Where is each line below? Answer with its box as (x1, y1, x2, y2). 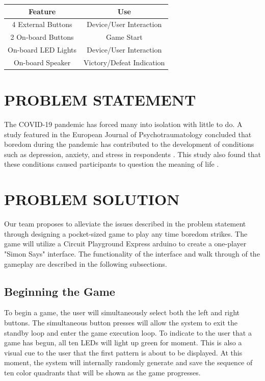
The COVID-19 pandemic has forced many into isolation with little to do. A (4, 119, 243, 130)
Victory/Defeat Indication (84, 57, 165, 67)
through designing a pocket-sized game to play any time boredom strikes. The (4, 228, 248, 239)
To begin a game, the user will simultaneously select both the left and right (4, 307, 240, 318)
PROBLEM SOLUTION (4, 189, 180, 210)
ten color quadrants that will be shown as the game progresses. (4, 367, 201, 377)
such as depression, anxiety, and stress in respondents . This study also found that (4, 148, 261, 159)
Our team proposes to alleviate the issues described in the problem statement (4, 218, 246, 229)
